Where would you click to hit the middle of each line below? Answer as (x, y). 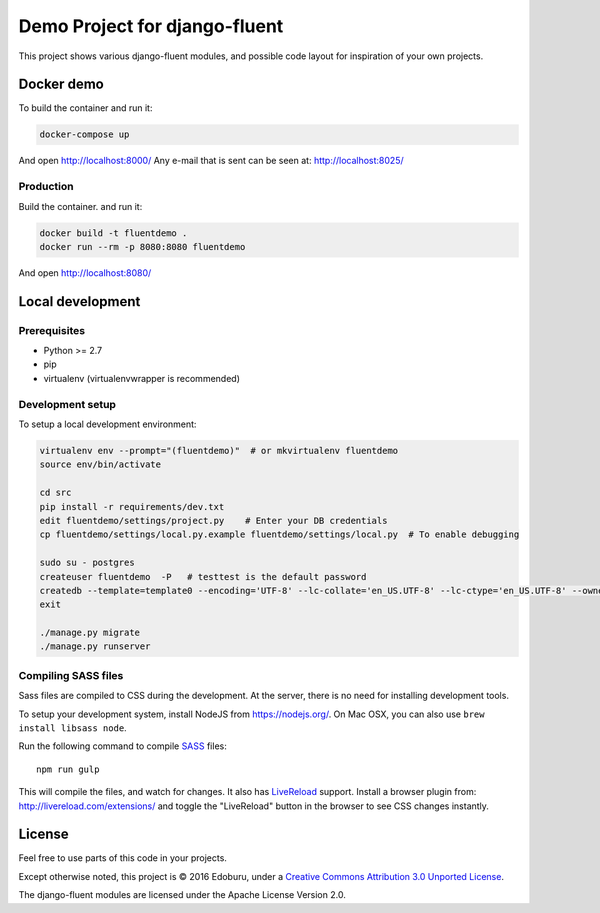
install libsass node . (72, 727)
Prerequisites (51, 330)
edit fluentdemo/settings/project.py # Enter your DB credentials (213, 520)
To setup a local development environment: (107, 424)
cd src (55, 493)
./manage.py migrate (89, 633)
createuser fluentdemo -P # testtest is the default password (203, 576)
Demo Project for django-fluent (151, 26)
